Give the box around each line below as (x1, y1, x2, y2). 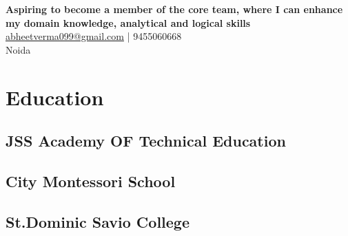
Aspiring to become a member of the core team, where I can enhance (6, 2, 343, 16)
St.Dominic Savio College (6, 211, 190, 232)
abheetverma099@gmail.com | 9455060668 (6, 29, 182, 43)
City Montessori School (6, 170, 176, 191)
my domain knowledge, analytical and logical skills (6, 15, 251, 30)
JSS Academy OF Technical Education (6, 130, 286, 151)
